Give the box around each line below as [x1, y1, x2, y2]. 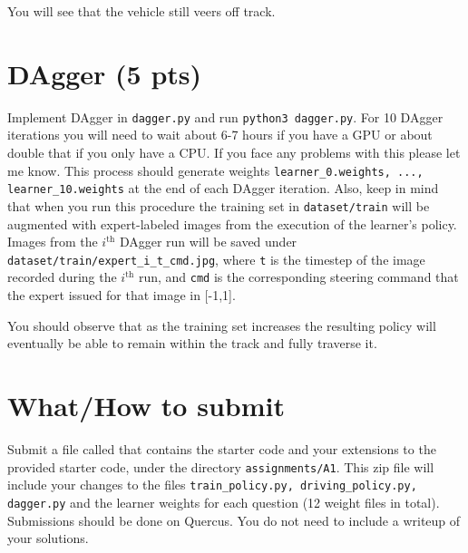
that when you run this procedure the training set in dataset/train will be [7, 196, 430, 215]
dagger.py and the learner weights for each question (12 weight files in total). [7, 492, 440, 511]
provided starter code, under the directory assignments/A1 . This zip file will [7, 457, 434, 476]
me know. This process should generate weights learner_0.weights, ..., [7, 160, 424, 179]
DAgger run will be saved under [119, 232, 297, 251]
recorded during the [7, 267, 117, 286]
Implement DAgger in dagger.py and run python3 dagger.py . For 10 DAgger [7, 107, 444, 126]
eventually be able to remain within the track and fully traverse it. [7, 334, 377, 353]
